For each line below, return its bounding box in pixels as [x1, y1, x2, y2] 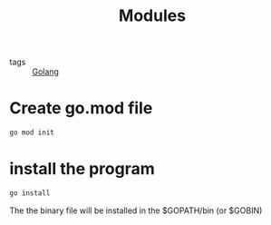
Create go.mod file [9, 98, 153, 119]
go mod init [9, 128, 54, 137]
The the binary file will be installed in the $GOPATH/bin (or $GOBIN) [9, 205, 263, 216]
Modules [118, 5, 187, 26]
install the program [9, 159, 156, 180]
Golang [32, 66, 59, 77]
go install [9, 188, 51, 198]
